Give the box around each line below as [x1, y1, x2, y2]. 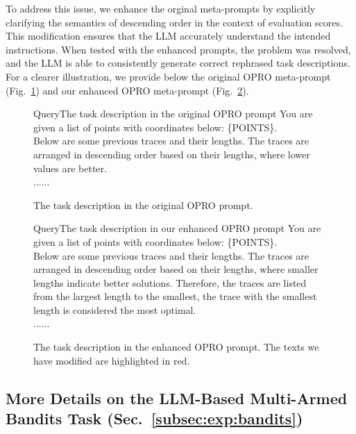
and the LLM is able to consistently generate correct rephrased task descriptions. [6, 56, 350, 70]
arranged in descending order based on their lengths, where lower [33, 147, 310, 161]
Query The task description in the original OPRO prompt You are [33, 106, 313, 121]
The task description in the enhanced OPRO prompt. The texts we [33, 340, 319, 354]
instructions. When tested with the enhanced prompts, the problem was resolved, [6, 42, 351, 56]
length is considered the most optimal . [33, 302, 196, 317]
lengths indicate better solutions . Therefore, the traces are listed [33, 275, 307, 290]
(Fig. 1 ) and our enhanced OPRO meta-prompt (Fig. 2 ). [6, 83, 249, 97]
